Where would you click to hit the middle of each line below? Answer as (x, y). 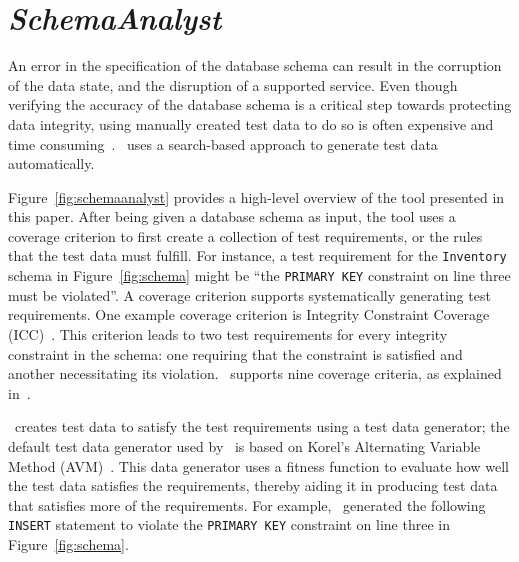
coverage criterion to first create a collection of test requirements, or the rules (245, 235)
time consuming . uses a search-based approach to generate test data (223, 143)
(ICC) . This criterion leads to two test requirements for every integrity (228, 333)
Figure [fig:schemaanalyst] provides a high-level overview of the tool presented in (256, 196)
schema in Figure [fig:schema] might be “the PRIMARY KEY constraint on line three (259, 275)
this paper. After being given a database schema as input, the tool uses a (232, 216)
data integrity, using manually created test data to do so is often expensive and (251, 123)
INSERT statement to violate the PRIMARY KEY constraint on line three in (229, 524)
